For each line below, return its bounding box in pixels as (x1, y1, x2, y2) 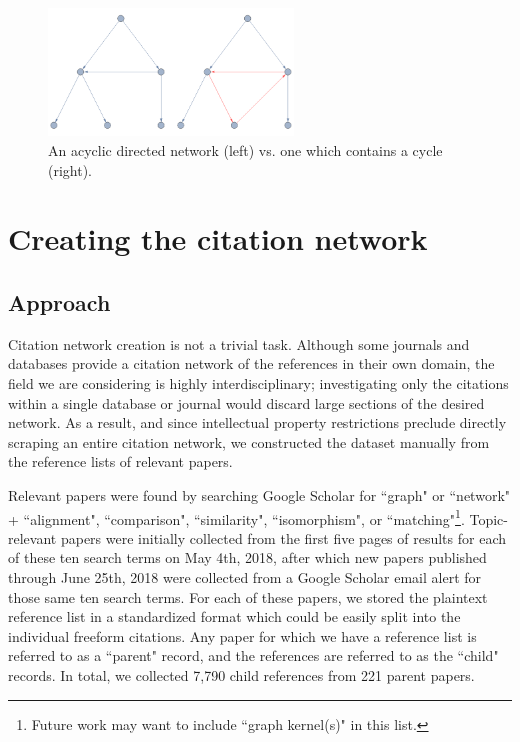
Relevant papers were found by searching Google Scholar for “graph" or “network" (8, 484, 511, 505)
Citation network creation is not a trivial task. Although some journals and (8, 333, 470, 354)
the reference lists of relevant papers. (8, 451, 233, 472)
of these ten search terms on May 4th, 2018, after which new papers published (8, 547, 487, 568)
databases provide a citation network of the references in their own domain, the (8, 353, 495, 374)
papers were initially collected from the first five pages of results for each (60, 527, 507, 548)
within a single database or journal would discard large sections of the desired (8, 392, 485, 413)
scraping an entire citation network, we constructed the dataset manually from (8, 431, 490, 452)
